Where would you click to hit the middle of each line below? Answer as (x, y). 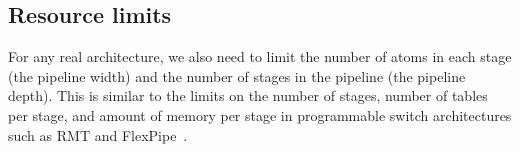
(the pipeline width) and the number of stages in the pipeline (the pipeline (237, 75)
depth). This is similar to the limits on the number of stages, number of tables (248, 95)
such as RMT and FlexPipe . (98, 134)
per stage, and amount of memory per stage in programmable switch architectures (260, 114)
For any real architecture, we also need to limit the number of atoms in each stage (260, 56)
